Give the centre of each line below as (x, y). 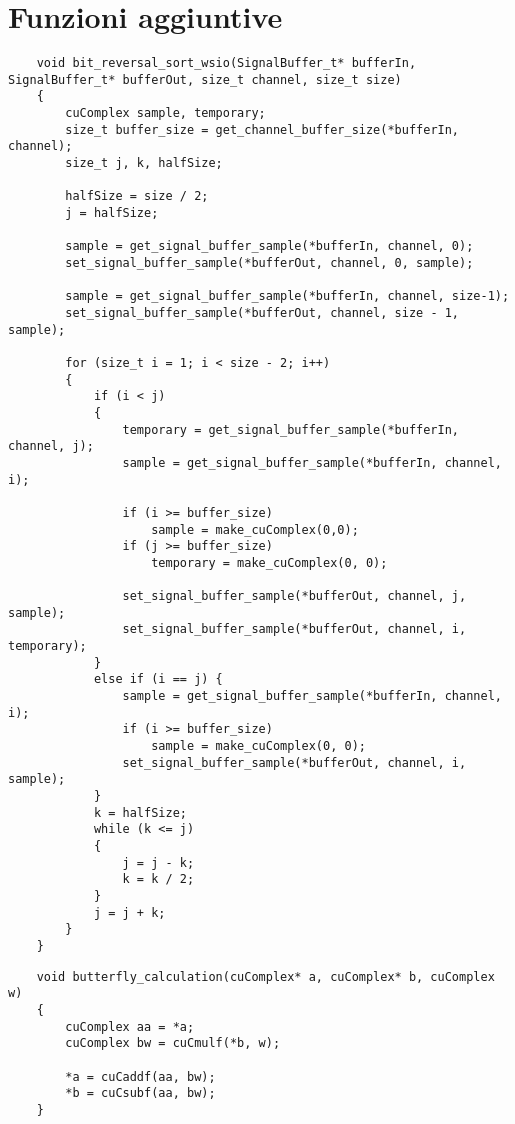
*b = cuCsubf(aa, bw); (140, 1093)
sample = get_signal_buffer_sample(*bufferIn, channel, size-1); (287, 296)
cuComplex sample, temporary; (165, 113)
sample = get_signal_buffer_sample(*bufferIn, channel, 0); (269, 246)
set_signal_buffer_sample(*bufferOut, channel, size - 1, (262, 312)
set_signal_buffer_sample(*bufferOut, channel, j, (294, 596)
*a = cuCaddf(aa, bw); (140, 1076)
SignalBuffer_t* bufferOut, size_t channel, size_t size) (205, 79)
